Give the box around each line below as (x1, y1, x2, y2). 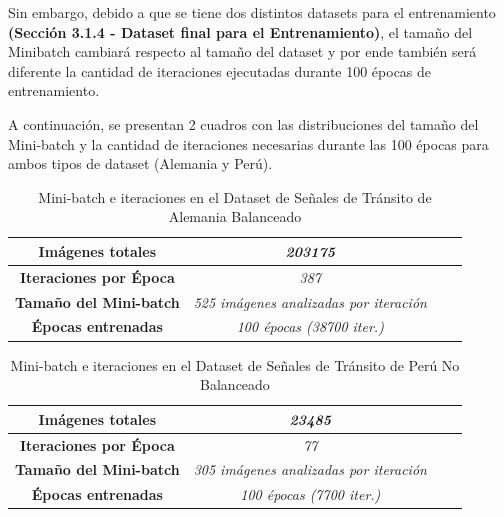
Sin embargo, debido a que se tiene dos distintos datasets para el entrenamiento (8, 2, 496, 22)
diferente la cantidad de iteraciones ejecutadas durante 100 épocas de (8, 60, 432, 81)
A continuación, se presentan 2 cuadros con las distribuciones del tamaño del (8, 113, 479, 134)
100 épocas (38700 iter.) (236, 316, 384, 337)
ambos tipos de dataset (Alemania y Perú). (8, 153, 273, 174)
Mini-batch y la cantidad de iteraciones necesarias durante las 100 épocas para (8, 133, 489, 154)
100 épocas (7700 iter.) (240, 484, 381, 505)
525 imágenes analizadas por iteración (193, 291, 427, 312)
